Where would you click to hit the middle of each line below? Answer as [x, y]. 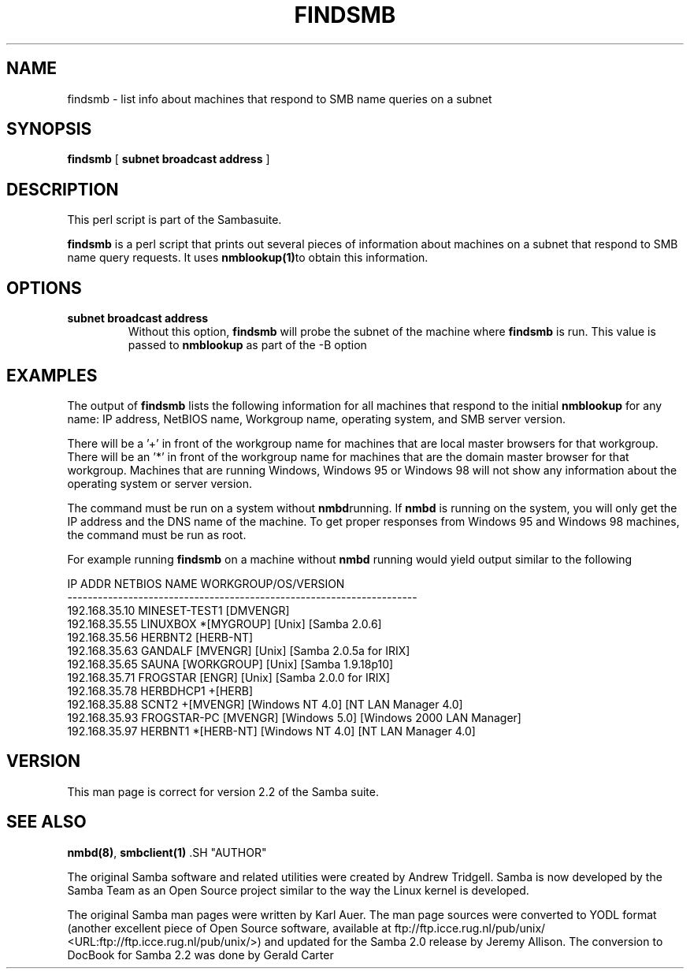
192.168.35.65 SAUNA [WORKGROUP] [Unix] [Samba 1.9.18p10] [230, 664]
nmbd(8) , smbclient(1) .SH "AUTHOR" [167, 852]
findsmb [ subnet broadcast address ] [169, 159]
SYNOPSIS [49, 129]
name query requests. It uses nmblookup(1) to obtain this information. [248, 258]
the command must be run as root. [157, 534]
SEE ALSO [46, 822]
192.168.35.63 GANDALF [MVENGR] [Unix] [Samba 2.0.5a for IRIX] [239, 650]
